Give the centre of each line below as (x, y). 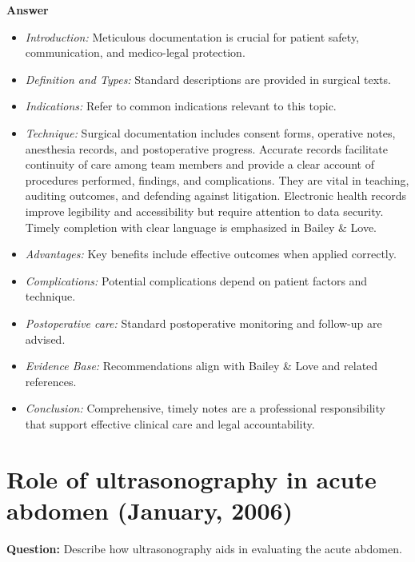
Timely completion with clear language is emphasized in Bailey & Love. (201, 227)
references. (51, 381)
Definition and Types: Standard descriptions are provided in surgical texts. (208, 79)
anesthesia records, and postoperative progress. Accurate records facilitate (206, 148)
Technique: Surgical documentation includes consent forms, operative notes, (210, 132)
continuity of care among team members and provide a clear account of (200, 164)
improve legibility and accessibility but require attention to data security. (204, 211)
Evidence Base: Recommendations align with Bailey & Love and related (202, 366)
